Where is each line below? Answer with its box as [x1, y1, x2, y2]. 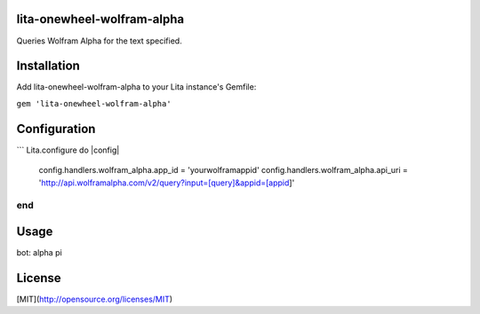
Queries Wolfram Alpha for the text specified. [16, 35, 182, 46]
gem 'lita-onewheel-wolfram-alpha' [16, 98, 172, 108]
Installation [16, 59, 80, 74]
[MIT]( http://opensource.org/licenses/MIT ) [16, 294, 173, 304]
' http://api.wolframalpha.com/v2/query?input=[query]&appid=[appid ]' [38, 177, 295, 188]
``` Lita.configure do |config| [16, 145, 120, 155]
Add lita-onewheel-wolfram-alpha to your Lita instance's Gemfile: [16, 82, 257, 92]
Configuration [16, 121, 96, 137]
